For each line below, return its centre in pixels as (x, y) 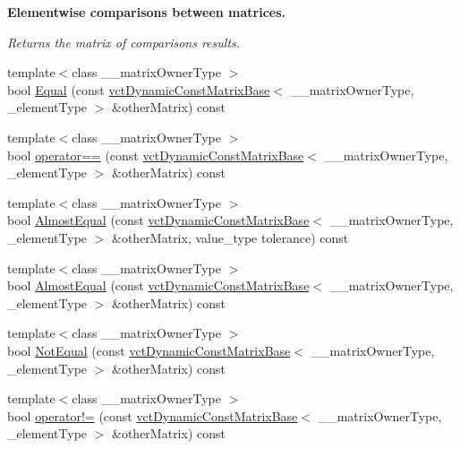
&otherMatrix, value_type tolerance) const (230, 237)
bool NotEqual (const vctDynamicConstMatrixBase (149, 350)
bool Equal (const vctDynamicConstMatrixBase (139, 89)
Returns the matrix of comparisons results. (124, 42)
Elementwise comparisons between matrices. (147, 12)
